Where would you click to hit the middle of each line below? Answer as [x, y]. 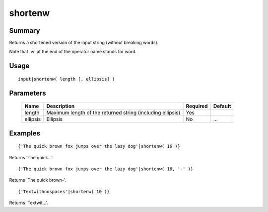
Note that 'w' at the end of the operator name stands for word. [73, 52]
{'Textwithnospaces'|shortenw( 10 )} [64, 191]
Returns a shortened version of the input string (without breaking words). [84, 43]
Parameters [28, 93]
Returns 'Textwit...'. [29, 203]
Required [197, 106]
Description [61, 106]
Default [222, 106]
